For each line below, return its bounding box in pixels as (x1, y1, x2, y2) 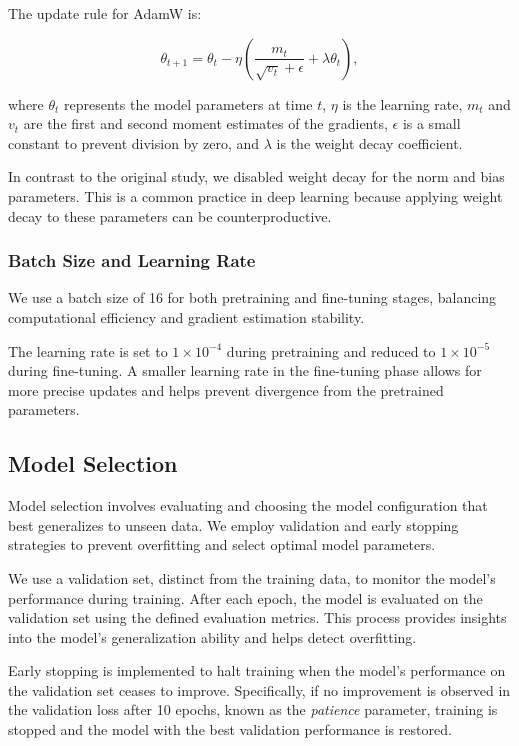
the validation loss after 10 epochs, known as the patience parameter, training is (8, 699, 498, 720)
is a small (402, 113, 461, 134)
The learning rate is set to (8, 340, 168, 361)
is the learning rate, (342, 93, 463, 114)
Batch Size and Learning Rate (8, 248, 256, 273)
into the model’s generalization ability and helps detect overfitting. (8, 626, 417, 647)
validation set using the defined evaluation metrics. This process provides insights (8, 607, 507, 628)
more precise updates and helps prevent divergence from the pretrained (8, 379, 444, 400)
